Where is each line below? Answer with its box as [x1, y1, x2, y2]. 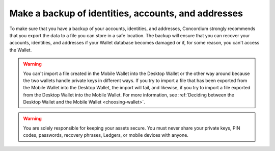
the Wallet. [9, 46, 32, 53]
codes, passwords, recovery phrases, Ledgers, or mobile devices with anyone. [23, 132, 188, 138]
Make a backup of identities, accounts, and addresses [9, 8, 243, 19]
